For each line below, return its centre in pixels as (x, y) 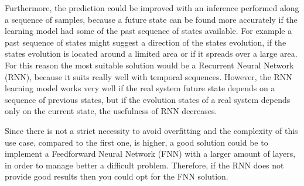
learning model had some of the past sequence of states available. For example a (148, 31)
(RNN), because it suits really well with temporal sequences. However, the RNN (148, 76)
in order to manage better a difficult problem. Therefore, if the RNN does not (144, 165)
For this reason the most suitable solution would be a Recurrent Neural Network (149, 65)
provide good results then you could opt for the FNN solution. (117, 176)
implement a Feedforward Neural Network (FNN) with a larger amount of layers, (150, 154)
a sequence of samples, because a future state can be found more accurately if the (151, 19)
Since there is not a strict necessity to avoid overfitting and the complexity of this (151, 130)
